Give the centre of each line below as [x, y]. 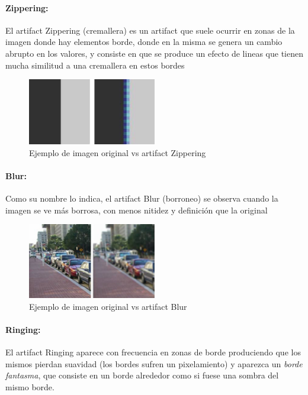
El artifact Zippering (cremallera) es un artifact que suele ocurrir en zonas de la [150, 30]
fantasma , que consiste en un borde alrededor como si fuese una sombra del [142, 375]
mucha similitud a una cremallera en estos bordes [95, 65]
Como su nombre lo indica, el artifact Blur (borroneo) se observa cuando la [142, 198]
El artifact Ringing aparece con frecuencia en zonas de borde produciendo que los [153, 352]
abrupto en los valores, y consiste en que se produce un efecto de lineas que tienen [154, 53]
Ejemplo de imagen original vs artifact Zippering [118, 152]
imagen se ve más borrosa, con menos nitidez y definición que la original [137, 210]
